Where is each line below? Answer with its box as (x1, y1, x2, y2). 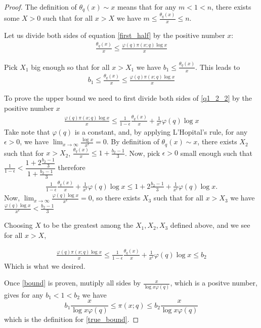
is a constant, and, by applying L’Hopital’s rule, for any (74, 126, 248, 137)
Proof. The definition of (4, 2, 77, 12)
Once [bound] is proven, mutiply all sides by (4, 277, 141, 288)
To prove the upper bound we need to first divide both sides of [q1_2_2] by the (4, 93, 252, 103)
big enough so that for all (31, 61, 110, 72)
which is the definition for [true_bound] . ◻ (4, 314, 139, 324)
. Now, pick (124, 147, 160, 158)
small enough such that (180, 147, 252, 158)
